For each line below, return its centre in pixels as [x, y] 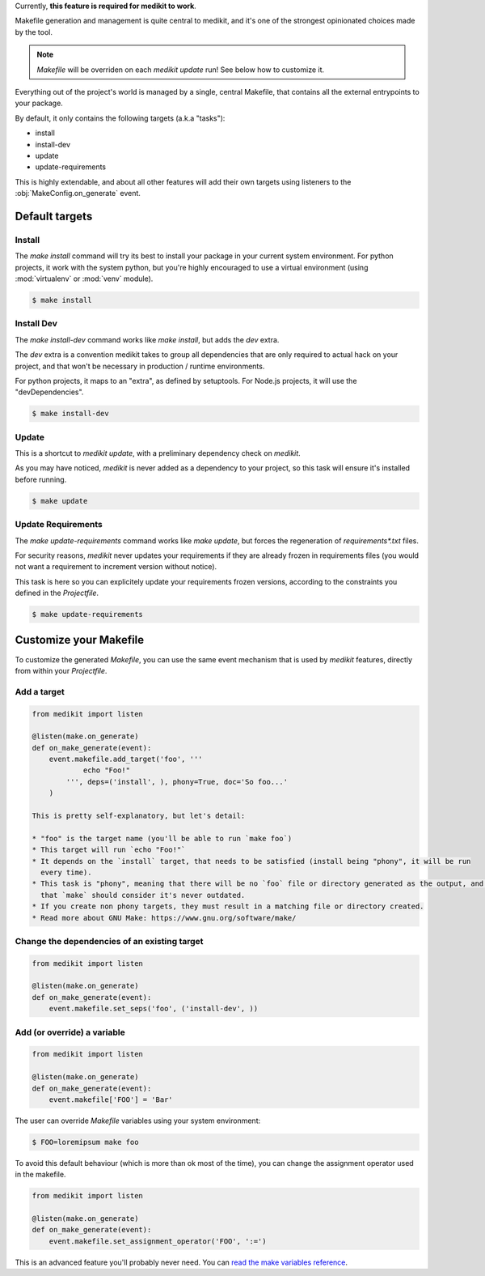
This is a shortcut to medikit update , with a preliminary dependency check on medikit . [158, 453]
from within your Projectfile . [61, 670]
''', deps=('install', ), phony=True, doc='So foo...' [177, 782]
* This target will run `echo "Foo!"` [109, 850]
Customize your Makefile [80, 640]
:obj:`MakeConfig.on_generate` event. [78, 194]
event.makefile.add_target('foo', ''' [126, 759]
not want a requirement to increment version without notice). [116, 567]
